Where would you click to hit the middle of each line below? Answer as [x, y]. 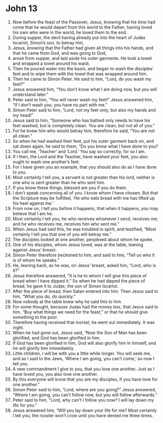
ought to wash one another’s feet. [46, 162]
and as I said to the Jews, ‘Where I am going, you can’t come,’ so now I [83, 358]
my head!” [23, 115]
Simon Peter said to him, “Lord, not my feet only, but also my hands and [84, 110]
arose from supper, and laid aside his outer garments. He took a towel [82, 58]
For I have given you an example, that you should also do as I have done [84, 167]
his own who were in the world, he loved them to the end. [70, 32]
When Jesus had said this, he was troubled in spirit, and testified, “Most [84, 229]
